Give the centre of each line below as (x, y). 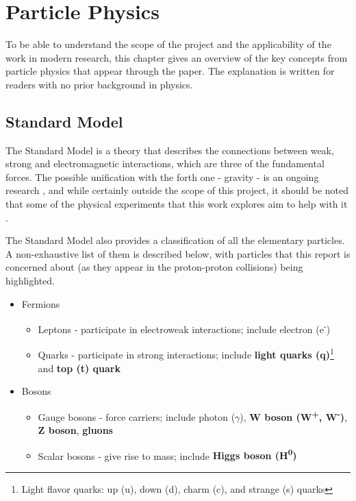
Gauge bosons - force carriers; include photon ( (137, 416)
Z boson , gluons (75, 430)
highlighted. (30, 281)
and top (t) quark (79, 368)
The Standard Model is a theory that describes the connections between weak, (170, 150)
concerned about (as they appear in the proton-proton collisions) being (154, 267)
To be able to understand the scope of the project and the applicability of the (168, 44)
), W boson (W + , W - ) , (293, 415)
